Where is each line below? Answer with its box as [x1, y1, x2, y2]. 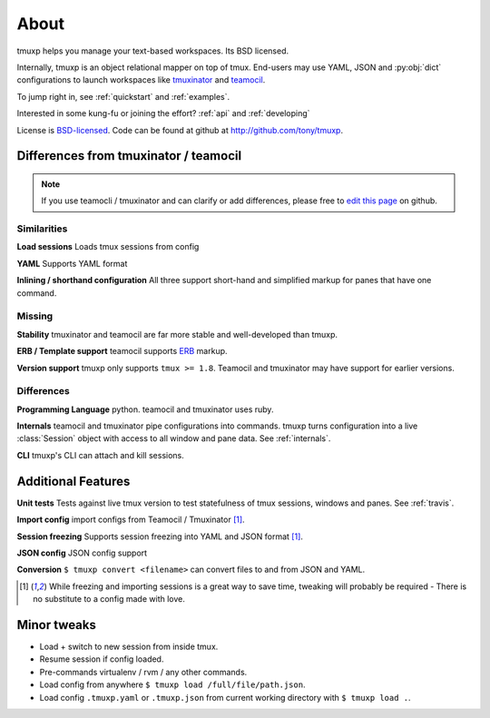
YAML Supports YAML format [16, 258, 128, 269]
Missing [16, 310, 54, 322]
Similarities [16, 222, 68, 235]
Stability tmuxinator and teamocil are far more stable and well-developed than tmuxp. [16, 329, 338, 339]
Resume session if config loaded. [39, 654, 164, 664]
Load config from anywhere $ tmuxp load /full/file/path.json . [39, 679, 306, 690]
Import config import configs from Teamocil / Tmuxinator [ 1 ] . [16, 514, 245, 526]
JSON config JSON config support [16, 547, 148, 558]
